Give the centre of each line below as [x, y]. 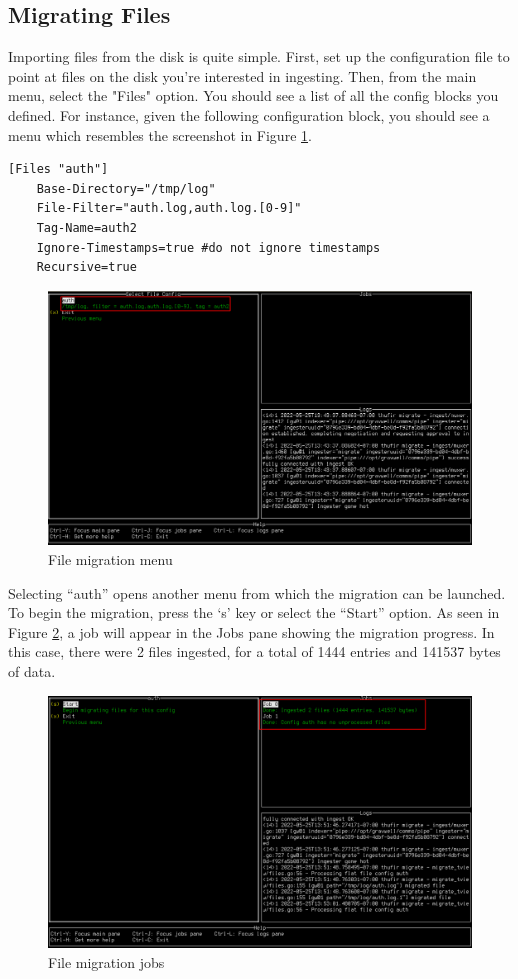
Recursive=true [86, 267]
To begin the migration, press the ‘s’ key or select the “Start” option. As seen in [254, 612]
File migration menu [110, 558]
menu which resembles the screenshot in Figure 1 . [160, 134]
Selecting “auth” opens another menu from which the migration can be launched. [257, 592]
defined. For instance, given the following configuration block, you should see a [249, 114]
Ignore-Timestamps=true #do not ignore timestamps [208, 247]
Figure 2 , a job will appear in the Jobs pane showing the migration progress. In [251, 631]
